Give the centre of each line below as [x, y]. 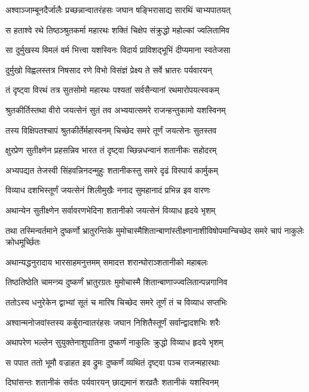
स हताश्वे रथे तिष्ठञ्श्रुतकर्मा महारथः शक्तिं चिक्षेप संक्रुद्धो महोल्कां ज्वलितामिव [117, 30]
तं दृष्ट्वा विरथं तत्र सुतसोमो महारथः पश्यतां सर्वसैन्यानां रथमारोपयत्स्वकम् [112, 90]
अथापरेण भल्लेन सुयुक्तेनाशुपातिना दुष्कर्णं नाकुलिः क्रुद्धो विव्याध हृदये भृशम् [114, 342]
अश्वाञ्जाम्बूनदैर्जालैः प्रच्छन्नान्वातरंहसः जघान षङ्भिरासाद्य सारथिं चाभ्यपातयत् [118, 10]
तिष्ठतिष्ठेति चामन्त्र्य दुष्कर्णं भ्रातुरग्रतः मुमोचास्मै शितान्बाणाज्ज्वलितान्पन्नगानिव [117, 282]
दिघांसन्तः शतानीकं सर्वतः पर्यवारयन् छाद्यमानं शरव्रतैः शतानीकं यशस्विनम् [112, 382]
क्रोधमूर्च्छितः [23, 242]
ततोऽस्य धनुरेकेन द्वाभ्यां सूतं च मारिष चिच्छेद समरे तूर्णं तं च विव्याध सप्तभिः [117, 302]
